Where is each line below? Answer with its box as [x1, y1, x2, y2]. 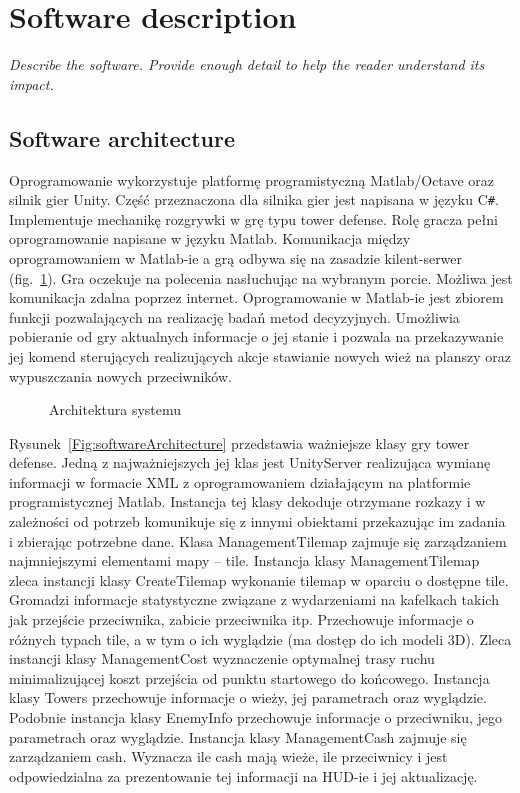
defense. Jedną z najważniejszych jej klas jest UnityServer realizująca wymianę [9, 452, 491, 473]
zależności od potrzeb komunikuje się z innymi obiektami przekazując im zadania [9, 511, 506, 532]
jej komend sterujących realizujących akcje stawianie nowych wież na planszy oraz [9, 345, 511, 366]
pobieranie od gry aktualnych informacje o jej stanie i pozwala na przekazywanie [9, 326, 504, 347]
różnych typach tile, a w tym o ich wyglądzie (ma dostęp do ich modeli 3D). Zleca [9, 628, 512, 649]
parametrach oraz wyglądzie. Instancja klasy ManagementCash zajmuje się [9, 726, 467, 747]
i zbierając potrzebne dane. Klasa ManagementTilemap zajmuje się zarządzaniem [9, 530, 507, 551]
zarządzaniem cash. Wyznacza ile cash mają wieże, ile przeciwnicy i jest [9, 746, 448, 767]
